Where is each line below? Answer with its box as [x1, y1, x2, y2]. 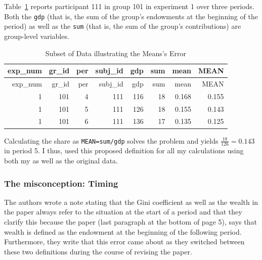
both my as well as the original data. [4, 155, 118, 165]
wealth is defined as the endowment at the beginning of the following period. [4, 226, 242, 237]
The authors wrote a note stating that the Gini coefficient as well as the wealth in [4, 196, 258, 207]
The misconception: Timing [4, 177, 118, 189]
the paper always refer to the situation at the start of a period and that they [4, 206, 242, 217]
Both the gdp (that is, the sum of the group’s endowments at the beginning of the [4, 11, 258, 21]
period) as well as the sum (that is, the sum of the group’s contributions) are [4, 21, 241, 31]
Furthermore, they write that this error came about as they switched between [4, 236, 245, 247]
